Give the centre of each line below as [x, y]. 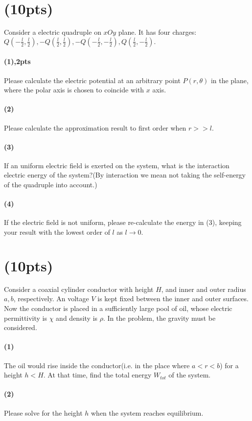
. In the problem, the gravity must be [159, 318]
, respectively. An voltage [51, 299]
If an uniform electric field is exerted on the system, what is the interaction [117, 165]
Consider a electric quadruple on [53, 32]
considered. [21, 327]
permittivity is [26, 318]
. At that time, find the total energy [97, 375]
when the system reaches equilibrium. [147, 412]
